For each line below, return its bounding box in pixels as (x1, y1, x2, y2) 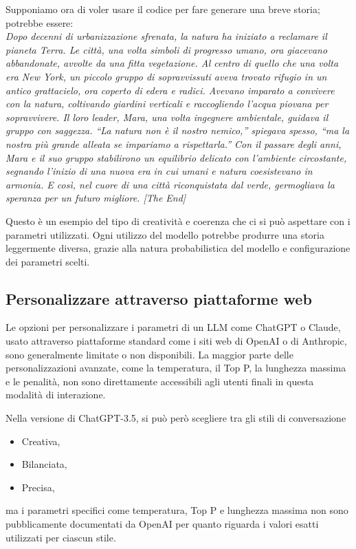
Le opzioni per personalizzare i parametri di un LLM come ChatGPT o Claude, (5, 320, 341, 334)
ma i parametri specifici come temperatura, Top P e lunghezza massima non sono (5, 503, 348, 517)
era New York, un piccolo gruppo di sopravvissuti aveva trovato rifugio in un (5, 69, 327, 83)
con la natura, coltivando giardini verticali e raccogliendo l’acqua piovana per (5, 96, 329, 111)
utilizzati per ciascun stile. (5, 530, 116, 544)
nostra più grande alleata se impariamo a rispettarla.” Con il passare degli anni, (5, 136, 342, 151)
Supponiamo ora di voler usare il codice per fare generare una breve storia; (5, 2, 320, 16)
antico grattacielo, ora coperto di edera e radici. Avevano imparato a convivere (5, 83, 335, 97)
